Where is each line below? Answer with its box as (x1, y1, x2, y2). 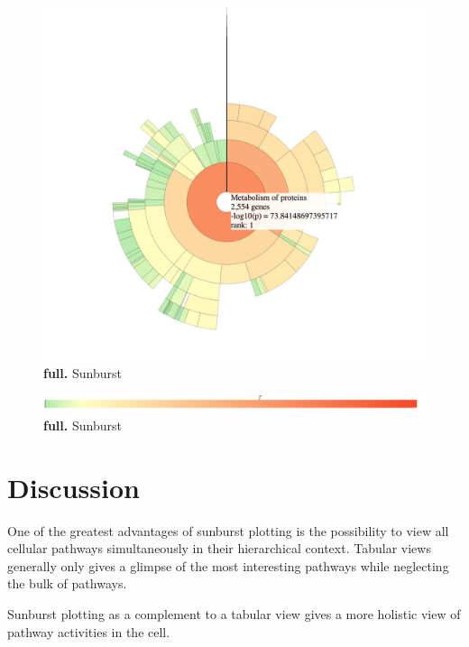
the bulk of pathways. (7, 574, 127, 593)
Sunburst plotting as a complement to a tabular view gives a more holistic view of (7, 605, 461, 624)
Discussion (7, 468, 140, 505)
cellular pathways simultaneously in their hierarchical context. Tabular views (7, 539, 431, 558)
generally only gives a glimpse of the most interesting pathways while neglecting (7, 556, 449, 575)
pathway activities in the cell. (7, 622, 170, 641)
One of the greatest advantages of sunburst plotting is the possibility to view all (7, 521, 449, 540)
